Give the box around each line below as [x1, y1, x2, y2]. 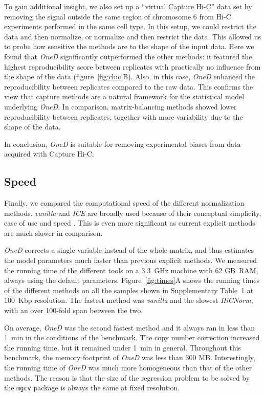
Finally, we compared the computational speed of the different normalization [4, 197, 245, 208]
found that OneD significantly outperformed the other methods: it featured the [4, 51, 252, 61]
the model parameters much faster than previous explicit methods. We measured [4, 255, 257, 266]
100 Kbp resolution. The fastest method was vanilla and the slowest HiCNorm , [4, 295, 253, 305]
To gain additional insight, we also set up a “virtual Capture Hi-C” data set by [4, 1, 252, 11]
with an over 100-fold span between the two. [4, 305, 143, 316]
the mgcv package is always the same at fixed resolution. [4, 382, 180, 393]
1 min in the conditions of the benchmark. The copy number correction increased [4, 332, 260, 343]
